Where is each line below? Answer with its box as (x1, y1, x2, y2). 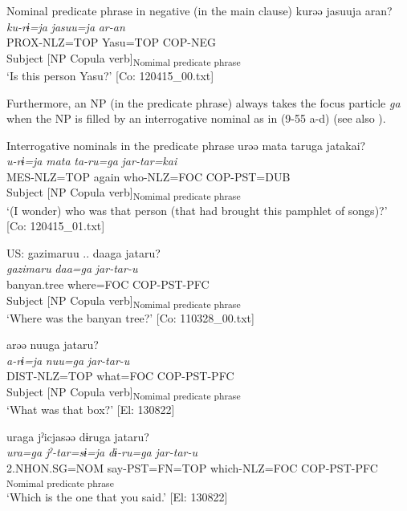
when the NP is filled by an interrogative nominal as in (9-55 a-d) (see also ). (6, 110, 386, 127)
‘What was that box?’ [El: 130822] (6, 401, 175, 418)
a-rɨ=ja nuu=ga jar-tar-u (6, 351, 130, 368)
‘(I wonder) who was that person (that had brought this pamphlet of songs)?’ (6, 201, 388, 218)
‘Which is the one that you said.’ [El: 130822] (6, 488, 228, 505)
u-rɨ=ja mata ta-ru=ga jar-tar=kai (6, 152, 177, 169)
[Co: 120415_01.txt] (6, 217, 105, 234)
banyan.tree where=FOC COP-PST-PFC (6, 275, 210, 292)
